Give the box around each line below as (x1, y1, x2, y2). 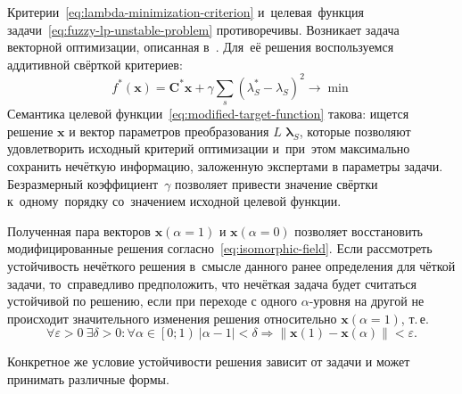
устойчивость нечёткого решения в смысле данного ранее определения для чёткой (7, 257, 456, 275)
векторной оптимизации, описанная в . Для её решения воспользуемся (7, 37, 394, 56)
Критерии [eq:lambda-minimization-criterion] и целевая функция (7, 3, 365, 21)
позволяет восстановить (294, 221, 423, 240)
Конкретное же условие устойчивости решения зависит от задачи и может (7, 352, 410, 371)
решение (7, 121, 54, 140)
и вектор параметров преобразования (69, 121, 269, 140)
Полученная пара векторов (7, 221, 151, 240)
